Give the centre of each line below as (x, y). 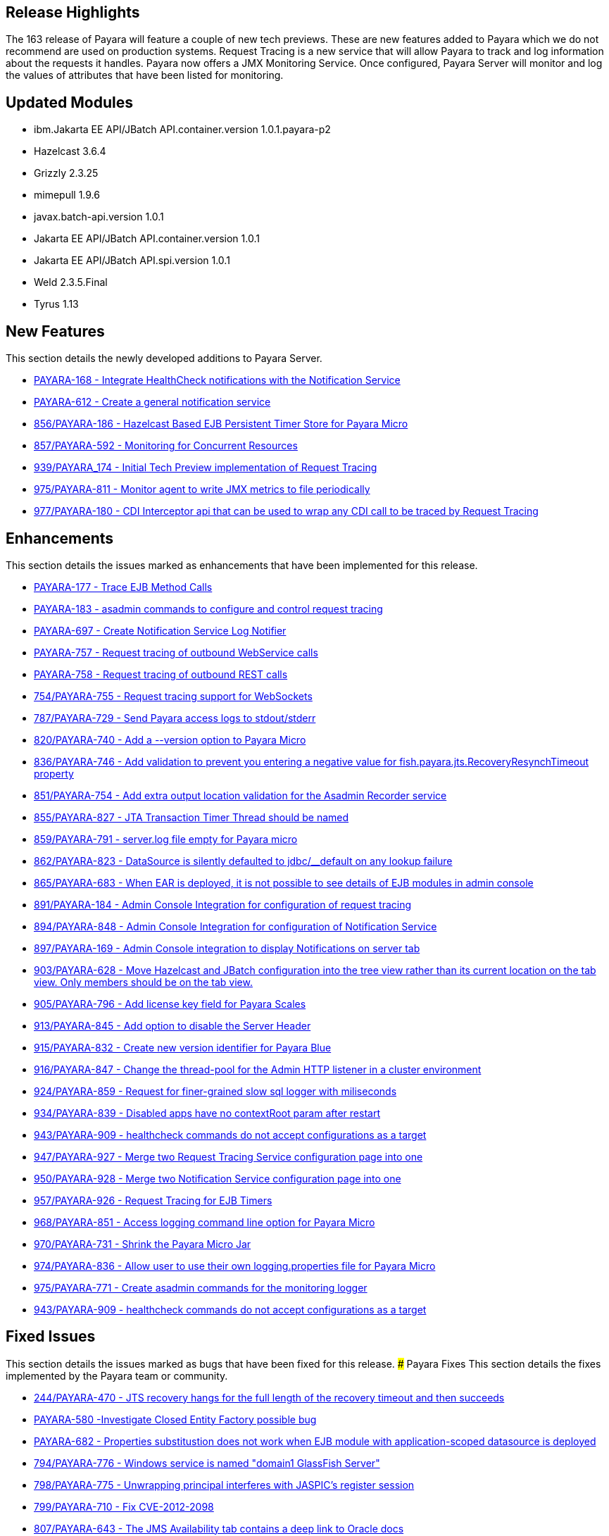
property (54, 773)
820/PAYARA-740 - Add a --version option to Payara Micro (170, 739)
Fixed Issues (51, 1337)
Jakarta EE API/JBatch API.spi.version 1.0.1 (132, 261)
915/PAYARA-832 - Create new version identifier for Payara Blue (183, 1047)
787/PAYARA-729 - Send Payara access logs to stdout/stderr (175, 718)
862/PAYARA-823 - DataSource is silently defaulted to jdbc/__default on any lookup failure (243, 861)
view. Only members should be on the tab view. (143, 982)
